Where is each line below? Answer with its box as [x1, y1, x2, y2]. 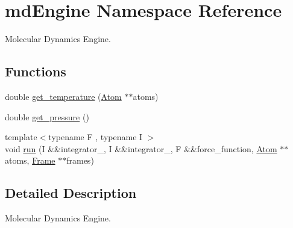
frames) [66, 154, 94, 167]
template [5, 131, 37, 143]
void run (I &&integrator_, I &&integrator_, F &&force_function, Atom [5, 142, 277, 155]
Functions [5, 62, 66, 81]
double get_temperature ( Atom [5, 90, 122, 102]
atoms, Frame [5, 154, 55, 167]
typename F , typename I [48, 131, 143, 143]
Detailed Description [5, 183, 137, 202]
